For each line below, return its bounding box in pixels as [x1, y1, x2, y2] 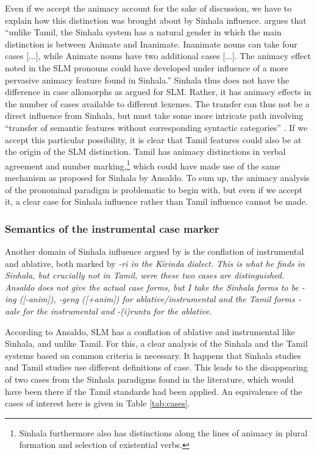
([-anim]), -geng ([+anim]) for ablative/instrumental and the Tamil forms [19, 293, 295, 305]
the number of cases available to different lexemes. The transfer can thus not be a [5, 97, 310, 110]
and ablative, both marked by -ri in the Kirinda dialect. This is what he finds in [5, 257, 305, 269]
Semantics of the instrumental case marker [5, 221, 219, 236]
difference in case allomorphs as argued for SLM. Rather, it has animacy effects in [5, 85, 312, 98]
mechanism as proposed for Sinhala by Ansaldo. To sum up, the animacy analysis [5, 171, 310, 183]
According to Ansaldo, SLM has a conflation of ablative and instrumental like [5, 325, 295, 338]
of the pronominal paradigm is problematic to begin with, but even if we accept [5, 183, 302, 196]
